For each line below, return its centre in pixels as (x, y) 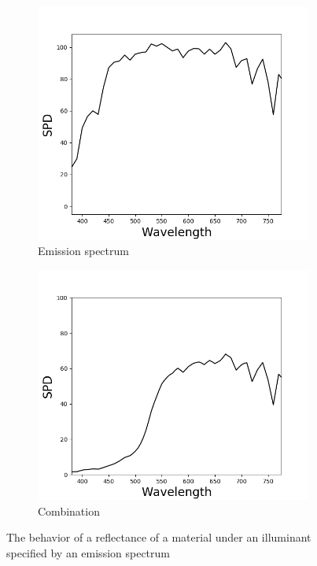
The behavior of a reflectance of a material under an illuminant (159, 537)
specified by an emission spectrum (88, 553)
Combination (69, 511)
